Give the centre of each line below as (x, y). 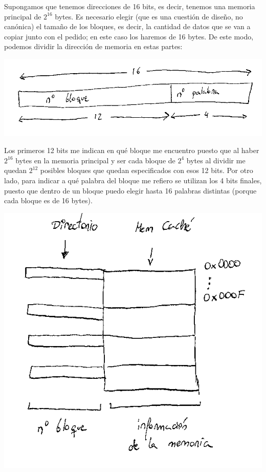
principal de (23, 16)
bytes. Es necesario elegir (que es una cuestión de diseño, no (149, 16)
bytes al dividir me (216, 160)
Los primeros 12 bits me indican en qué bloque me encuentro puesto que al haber (132, 150)
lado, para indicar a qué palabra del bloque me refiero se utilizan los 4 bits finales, (133, 180)
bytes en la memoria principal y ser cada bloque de (95, 160)
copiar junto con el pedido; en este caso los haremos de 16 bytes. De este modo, (129, 36)
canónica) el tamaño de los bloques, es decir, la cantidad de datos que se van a (127, 26)
